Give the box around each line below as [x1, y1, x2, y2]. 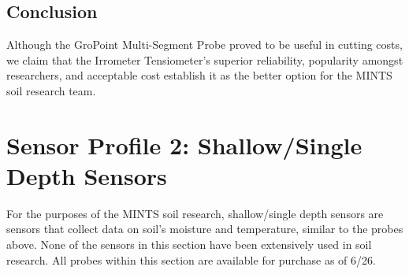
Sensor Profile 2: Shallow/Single [6, 128, 363, 161]
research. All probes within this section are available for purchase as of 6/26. [6, 251, 376, 268]
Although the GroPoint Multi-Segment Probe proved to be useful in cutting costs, [6, 36, 403, 53]
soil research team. [6, 82, 96, 98]
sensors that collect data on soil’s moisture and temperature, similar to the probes [6, 220, 403, 237]
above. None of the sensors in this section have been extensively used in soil [6, 236, 372, 253]
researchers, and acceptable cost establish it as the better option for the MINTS [6, 67, 392, 83]
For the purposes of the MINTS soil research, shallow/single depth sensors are [6, 205, 384, 221]
